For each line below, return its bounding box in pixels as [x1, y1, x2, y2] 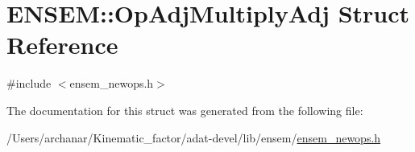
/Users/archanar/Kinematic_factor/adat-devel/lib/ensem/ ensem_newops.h [6, 129, 381, 146]
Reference [6, 28, 118, 61]
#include [6, 75, 52, 92]
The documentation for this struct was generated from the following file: [6, 101, 363, 118]
